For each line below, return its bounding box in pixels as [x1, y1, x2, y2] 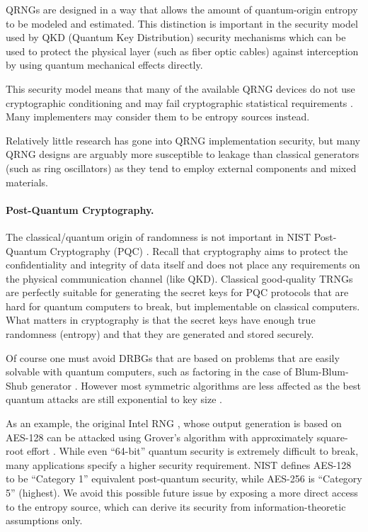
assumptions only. [6, 513, 83, 528]
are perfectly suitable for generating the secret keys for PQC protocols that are [6, 285, 349, 300]
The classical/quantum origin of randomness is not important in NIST [6, 229, 311, 244]
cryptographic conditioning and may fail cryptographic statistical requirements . [6, 95, 353, 110]
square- [316, 429, 348, 444]
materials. [6, 174, 49, 189]
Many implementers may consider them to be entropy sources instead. [6, 109, 310, 124]
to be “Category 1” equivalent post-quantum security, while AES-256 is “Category [6, 471, 362, 486]
